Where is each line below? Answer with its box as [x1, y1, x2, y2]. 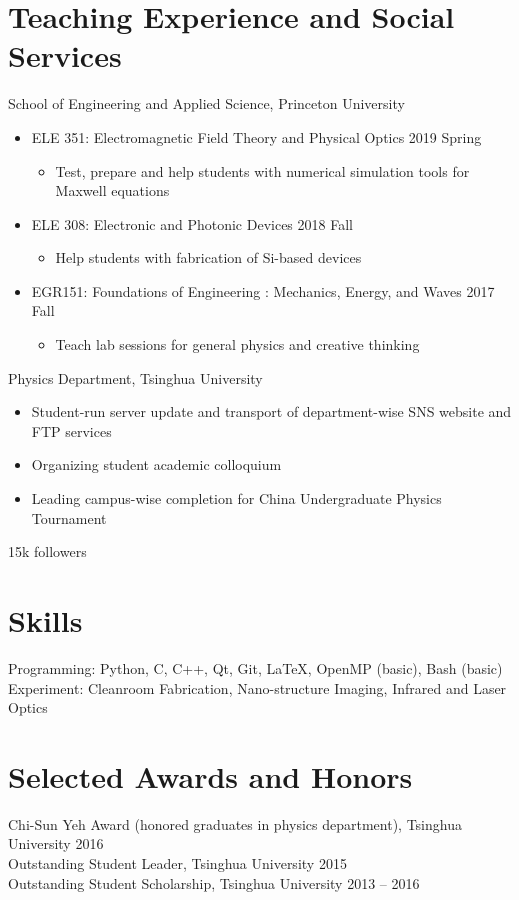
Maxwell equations [55, 180, 170, 201]
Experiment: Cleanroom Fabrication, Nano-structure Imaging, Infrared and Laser [8, 677, 507, 698]
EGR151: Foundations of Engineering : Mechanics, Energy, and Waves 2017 [31, 280, 495, 301]
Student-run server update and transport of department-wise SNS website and [31, 401, 512, 422]
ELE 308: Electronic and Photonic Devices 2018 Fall [31, 213, 353, 234]
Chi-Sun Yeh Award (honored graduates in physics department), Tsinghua [8, 813, 462, 834]
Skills [8, 600, 83, 640]
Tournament [31, 507, 107, 528]
